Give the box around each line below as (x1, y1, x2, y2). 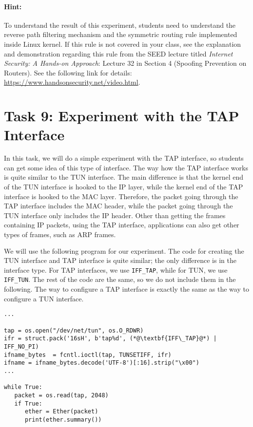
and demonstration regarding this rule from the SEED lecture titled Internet (4, 48, 233, 58)
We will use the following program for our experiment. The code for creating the (4, 245, 244, 256)
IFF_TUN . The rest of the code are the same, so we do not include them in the (4, 274, 236, 284)
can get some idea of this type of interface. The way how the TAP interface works (4, 162, 248, 172)
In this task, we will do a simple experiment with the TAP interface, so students (4, 153, 244, 163)
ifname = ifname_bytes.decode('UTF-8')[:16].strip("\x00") (4, 359, 199, 367)
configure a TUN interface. (4, 293, 84, 303)
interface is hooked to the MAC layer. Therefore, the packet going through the (4, 191, 238, 201)
